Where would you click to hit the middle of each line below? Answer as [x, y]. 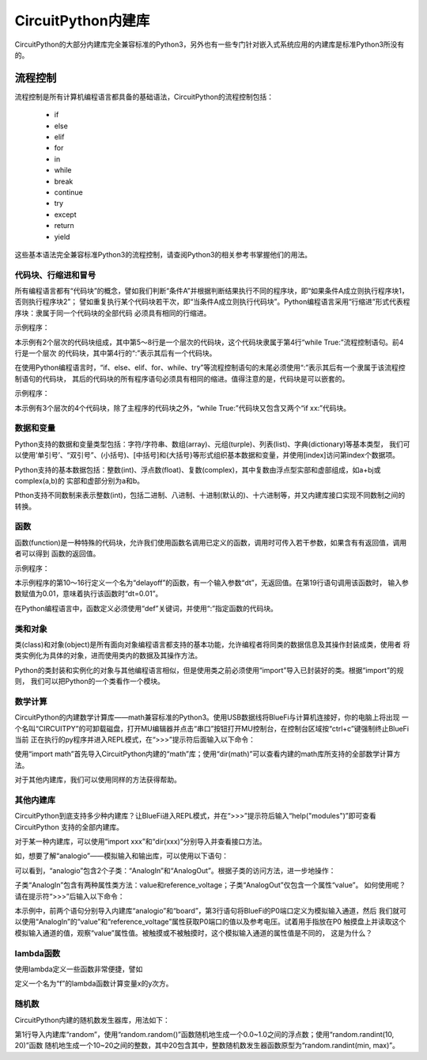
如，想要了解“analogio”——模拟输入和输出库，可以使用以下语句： [122, 856]
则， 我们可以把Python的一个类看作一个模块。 [90, 682]
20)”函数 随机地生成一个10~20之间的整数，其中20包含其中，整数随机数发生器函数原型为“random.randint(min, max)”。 [207, 1046]
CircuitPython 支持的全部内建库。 [69, 826]
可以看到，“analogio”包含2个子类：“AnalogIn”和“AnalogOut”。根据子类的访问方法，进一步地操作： [175, 870]
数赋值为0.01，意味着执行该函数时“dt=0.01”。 [89, 594]
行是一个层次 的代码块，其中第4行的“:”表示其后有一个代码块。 [115, 353]
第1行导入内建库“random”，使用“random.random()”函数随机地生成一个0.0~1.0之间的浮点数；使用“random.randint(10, [204, 1034]
